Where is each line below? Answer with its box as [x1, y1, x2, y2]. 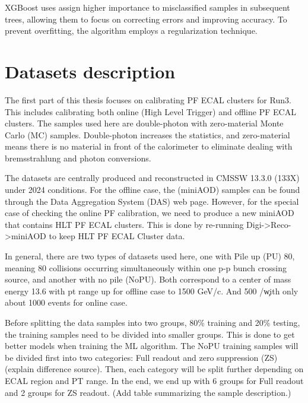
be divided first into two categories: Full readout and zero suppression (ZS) [5, 351, 278, 363]
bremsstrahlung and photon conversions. [5, 151, 151, 164]
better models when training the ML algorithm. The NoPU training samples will [5, 339, 299, 352]
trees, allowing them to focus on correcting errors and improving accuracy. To [5, 12, 287, 25]
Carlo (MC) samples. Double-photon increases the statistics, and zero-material [5, 128, 290, 141]
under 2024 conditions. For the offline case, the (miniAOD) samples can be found [5, 183, 300, 196]
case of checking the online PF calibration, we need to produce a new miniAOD [5, 207, 294, 219]
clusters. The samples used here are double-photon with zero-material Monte [5, 117, 284, 129]
